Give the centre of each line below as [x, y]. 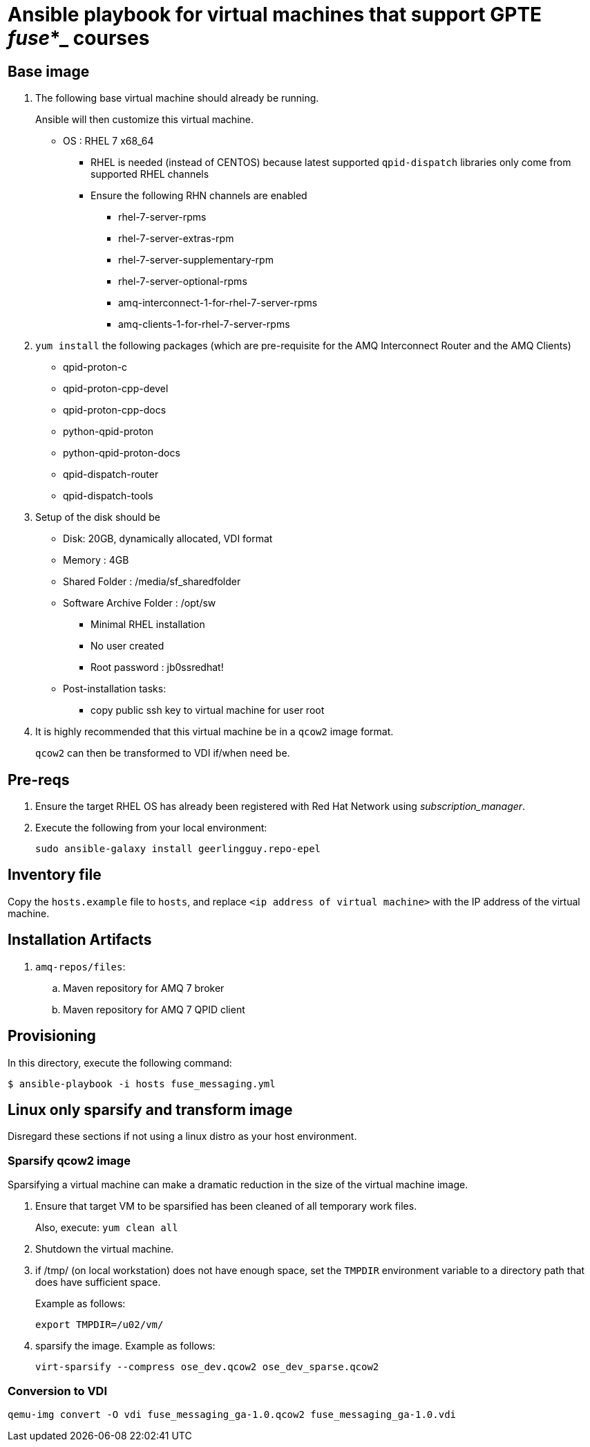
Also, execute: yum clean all [107, 1228]
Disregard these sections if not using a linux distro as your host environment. [182, 1136]
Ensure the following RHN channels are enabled [199, 196]
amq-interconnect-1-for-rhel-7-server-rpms [218, 303]
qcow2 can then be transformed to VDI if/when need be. [163, 753]
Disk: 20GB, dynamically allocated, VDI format [168, 539]
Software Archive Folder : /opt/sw [140, 603]
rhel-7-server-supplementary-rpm [196, 260]
